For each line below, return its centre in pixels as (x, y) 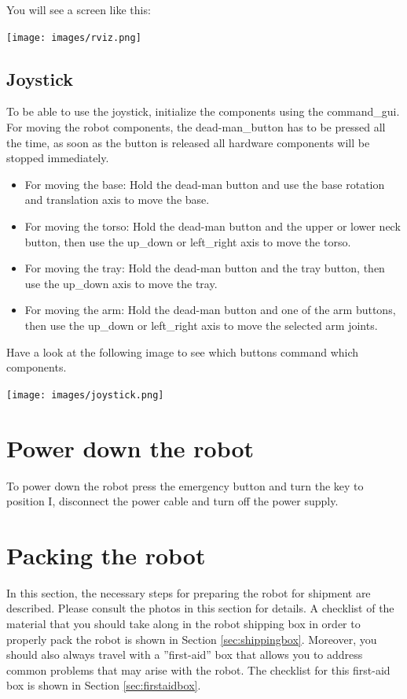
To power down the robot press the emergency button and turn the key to (185, 485)
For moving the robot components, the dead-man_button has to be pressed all (196, 127)
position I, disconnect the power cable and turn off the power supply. (172, 501)
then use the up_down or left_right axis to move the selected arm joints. (201, 325)
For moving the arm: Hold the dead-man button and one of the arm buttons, (210, 310)
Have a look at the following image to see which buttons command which (183, 351)
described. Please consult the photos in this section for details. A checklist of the (200, 608)
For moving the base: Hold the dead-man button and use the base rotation (205, 184)
